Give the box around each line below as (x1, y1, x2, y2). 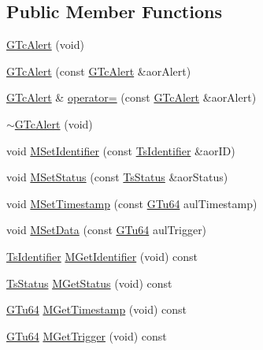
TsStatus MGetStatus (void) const (6, 274, 172, 291)
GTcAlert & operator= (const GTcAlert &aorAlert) (6, 89, 257, 106)
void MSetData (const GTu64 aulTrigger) (6, 222, 207, 238)
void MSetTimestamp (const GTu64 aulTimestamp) (6, 195, 257, 211)
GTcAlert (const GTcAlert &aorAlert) (6, 62, 191, 79)
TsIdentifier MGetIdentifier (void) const (6, 248, 198, 264)
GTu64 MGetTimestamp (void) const (6, 301, 187, 318)
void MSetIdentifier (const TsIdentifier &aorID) (6, 142, 235, 158)
